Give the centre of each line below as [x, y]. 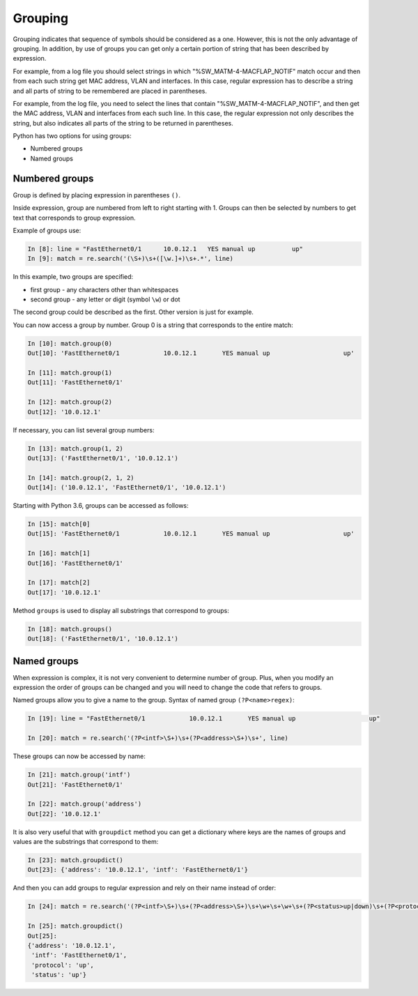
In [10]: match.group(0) [70, 343]
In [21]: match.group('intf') [79, 775]
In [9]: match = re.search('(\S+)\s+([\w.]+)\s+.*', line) [130, 259]
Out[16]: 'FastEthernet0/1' [75, 563]
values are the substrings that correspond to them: [86, 842]
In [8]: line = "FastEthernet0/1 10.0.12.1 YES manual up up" [165, 249]
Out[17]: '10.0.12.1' [64, 592]
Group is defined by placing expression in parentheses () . [97, 195]
